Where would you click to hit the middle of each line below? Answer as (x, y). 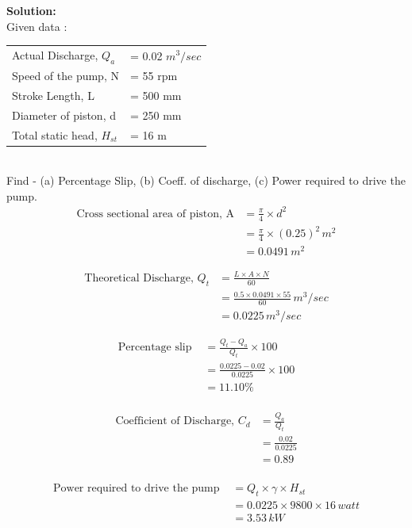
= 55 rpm (154, 75)
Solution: (31, 10)
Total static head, (55, 134)
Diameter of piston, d (64, 115)
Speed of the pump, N (65, 75)
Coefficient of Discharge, (175, 421)
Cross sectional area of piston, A (156, 214)
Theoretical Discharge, (139, 278)
